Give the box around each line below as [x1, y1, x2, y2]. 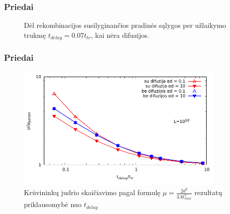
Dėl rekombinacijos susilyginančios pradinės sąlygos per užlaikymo [24, 20, 227, 30]
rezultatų [194, 187, 222, 198]
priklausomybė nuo [24, 199, 82, 210]
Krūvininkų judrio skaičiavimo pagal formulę [24, 187, 161, 198]
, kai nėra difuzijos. [91, 29, 149, 40]
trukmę [24, 29, 46, 40]
